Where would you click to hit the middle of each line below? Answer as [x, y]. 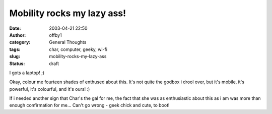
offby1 [56, 35]
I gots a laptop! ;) [27, 73]
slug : [15, 56]
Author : [18, 35]
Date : [15, 28]
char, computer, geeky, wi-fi [78, 49]
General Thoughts [68, 42]
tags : [15, 49]
